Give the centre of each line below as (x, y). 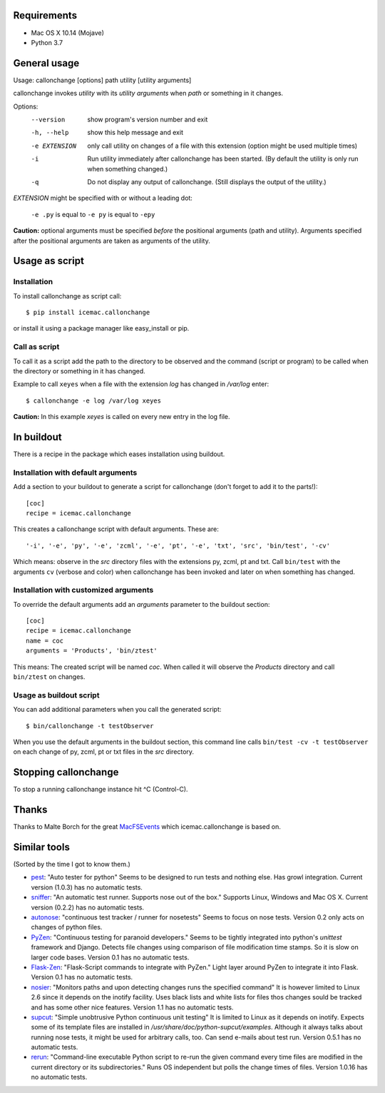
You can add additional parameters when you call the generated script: (117, 710)
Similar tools (42, 847)
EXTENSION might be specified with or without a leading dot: (103, 198)
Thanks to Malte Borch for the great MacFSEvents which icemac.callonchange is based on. (147, 827)
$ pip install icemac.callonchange (88, 313)
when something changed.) (128, 168)
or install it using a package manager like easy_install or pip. (101, 328)
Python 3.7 (47, 42)
